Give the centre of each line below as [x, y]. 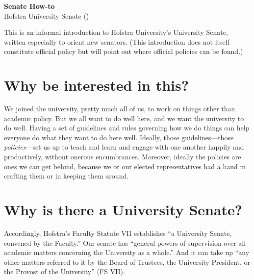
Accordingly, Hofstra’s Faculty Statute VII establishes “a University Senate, [118, 233]
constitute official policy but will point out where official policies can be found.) [124, 51]
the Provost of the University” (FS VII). [64, 271]
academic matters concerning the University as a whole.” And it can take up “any [127, 252]
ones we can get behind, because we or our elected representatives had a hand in [125, 166]
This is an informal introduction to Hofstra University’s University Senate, [116, 32]
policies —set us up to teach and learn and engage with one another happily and [124, 147]
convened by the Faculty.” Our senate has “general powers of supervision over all [125, 242]
